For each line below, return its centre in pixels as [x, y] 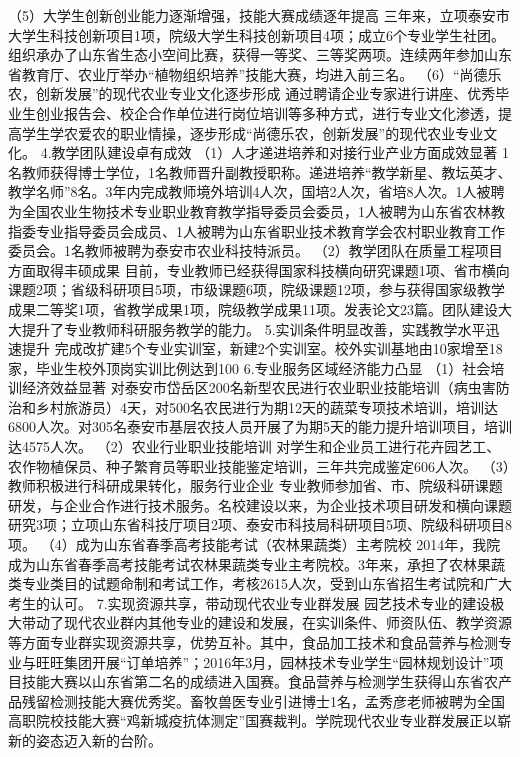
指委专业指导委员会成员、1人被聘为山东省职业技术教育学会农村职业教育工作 [256, 230]
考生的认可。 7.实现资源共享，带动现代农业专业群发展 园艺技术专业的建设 [249, 602]
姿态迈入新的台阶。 [98, 739]
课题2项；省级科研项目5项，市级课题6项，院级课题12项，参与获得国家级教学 [256, 289]
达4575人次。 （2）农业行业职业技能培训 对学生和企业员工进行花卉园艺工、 [254, 446]
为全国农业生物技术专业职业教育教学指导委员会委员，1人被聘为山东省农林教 [256, 210]
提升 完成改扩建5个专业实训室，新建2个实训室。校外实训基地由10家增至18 [262, 348]
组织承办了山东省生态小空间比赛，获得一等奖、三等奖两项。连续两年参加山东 [260, 54]
